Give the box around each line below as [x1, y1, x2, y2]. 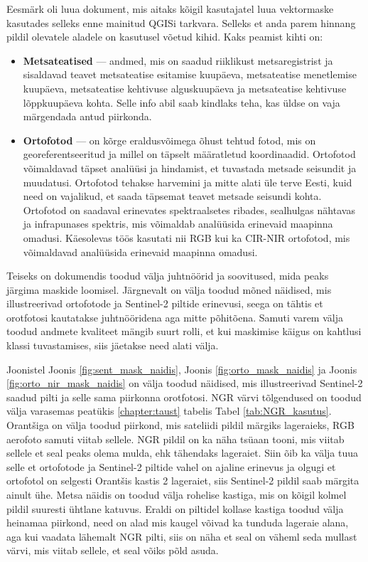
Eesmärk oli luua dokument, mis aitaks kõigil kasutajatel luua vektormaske [6, 1, 334, 16]
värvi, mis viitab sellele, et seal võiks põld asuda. [6, 543, 219, 558]
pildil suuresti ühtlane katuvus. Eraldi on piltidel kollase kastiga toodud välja [6, 501, 344, 516]
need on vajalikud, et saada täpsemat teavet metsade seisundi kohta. [23, 189, 322, 203]
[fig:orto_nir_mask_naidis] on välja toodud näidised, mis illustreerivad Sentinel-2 [6, 376, 363, 391]
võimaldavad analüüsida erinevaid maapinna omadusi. [23, 244, 258, 259]
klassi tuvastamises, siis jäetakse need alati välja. [6, 338, 219, 353]
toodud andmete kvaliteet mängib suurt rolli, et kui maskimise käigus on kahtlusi [6, 324, 362, 339]
